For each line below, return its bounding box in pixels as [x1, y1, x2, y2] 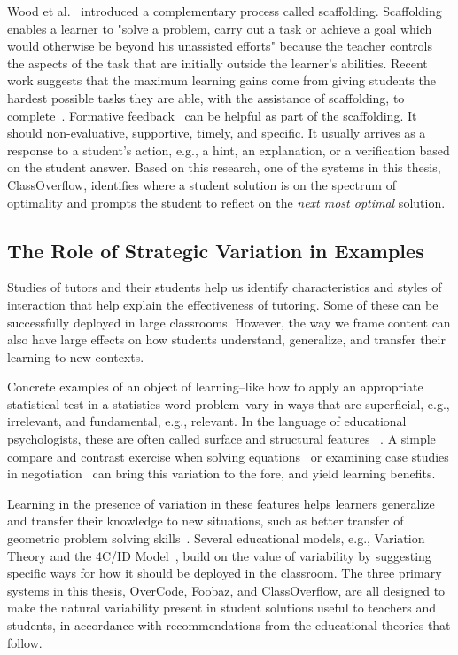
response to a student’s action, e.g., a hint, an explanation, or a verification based [7, 140, 450, 159]
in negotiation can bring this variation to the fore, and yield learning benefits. [7, 464, 436, 483]
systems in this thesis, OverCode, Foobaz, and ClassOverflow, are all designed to [7, 580, 446, 599]
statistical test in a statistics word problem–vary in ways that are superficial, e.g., [7, 394, 450, 413]
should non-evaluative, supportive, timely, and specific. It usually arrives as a [7, 123, 426, 142]
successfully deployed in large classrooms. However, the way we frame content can [7, 312, 451, 331]
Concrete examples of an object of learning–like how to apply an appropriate [7, 377, 423, 396]
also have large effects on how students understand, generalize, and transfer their [7, 330, 446, 349]
